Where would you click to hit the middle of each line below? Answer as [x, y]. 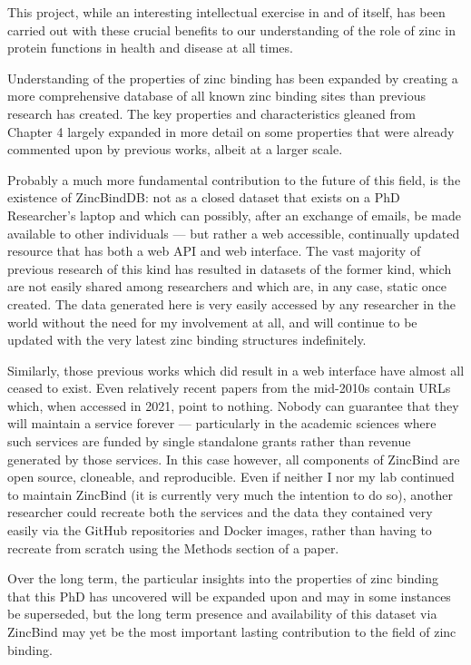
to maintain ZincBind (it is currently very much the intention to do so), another [230, 494]
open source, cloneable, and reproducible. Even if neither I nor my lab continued [231, 477]
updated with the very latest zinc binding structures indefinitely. [187, 340]
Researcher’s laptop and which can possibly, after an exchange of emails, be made [235, 215]
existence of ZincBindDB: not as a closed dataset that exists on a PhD [204, 197]
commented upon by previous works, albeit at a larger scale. [175, 149]
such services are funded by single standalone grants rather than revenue [209, 441]
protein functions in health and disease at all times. [150, 48]
